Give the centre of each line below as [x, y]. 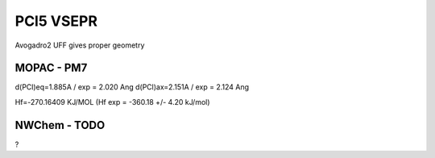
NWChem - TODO [60, 125]
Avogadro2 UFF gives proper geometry [80, 45]
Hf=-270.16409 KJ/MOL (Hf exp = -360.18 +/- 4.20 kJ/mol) [112, 102]
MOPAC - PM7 [51, 68]
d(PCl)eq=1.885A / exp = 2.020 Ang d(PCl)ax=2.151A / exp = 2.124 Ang [132, 87]
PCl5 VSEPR [56, 21]
